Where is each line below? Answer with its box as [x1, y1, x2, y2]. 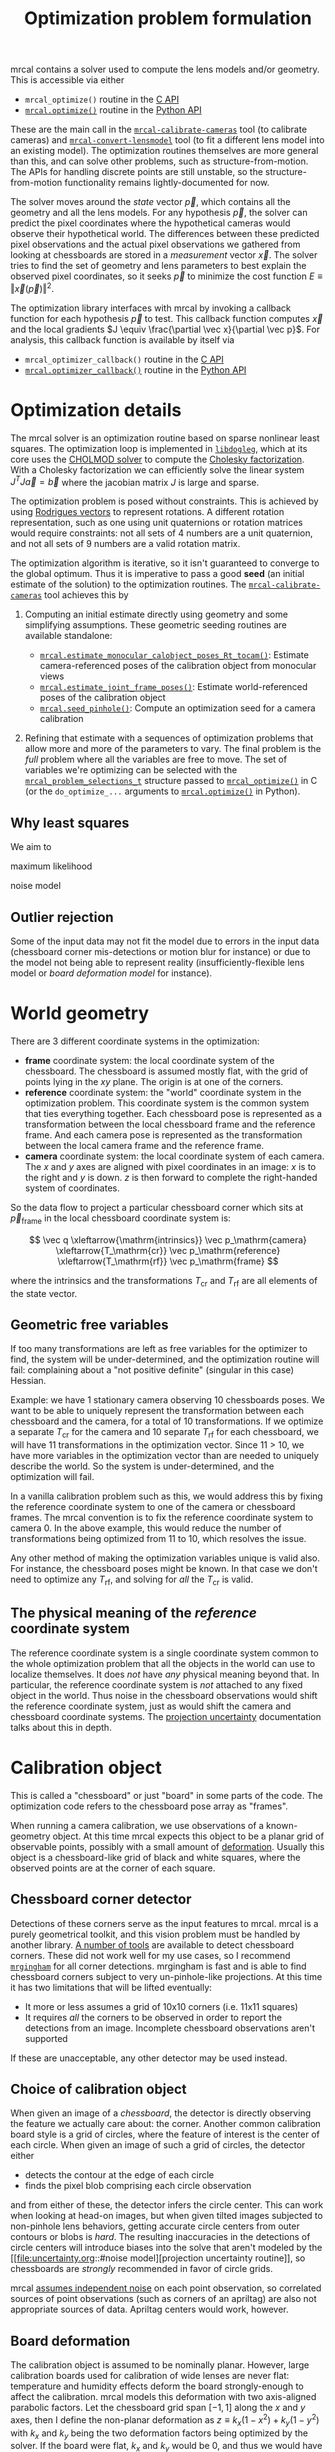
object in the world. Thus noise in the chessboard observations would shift [10, 1689, 318, 1701]
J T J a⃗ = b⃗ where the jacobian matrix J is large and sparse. [10, 474, 260, 488]
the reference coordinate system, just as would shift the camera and [10, 1700, 292, 1712]
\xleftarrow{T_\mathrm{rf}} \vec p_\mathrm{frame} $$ [57, 1255, 279, 1267]
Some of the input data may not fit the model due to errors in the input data [10, 935, 320, 947]
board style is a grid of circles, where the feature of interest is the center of [10, 2128, 320, 2141]
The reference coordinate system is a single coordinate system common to [10, 1647, 319, 1659]
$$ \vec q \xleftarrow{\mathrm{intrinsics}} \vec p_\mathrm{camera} [28, 1233, 308, 1246]
